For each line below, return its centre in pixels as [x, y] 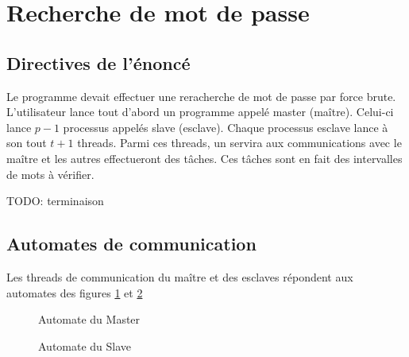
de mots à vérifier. [50, 174]
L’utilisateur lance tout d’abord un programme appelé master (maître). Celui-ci [200, 112]
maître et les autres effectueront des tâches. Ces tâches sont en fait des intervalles [204, 158]
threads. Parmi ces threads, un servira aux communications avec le [239, 143]
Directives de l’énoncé [98, 62]
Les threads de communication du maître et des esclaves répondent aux [180, 276]
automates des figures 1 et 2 [75, 292]
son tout [27, 143]
